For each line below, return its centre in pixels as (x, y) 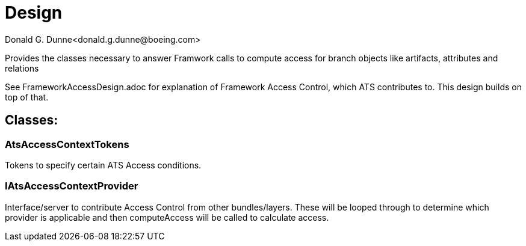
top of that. (27, 97)
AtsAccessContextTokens (67, 144)
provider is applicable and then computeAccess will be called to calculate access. (167, 217)
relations (22, 68)
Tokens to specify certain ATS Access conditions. (103, 165)
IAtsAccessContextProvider (72, 186)
